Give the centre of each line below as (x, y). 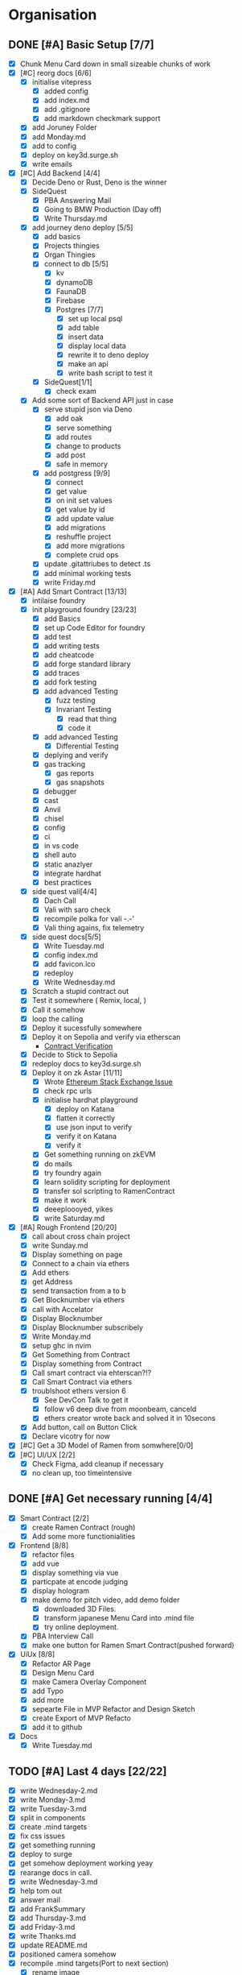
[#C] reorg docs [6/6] (56, 73)
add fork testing (70, 682)
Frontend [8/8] (44, 1545)
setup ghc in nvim (62, 1345)
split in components (53, 1818)
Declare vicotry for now (71, 1436)
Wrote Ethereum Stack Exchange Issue (108, 1082)
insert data (86, 337)
